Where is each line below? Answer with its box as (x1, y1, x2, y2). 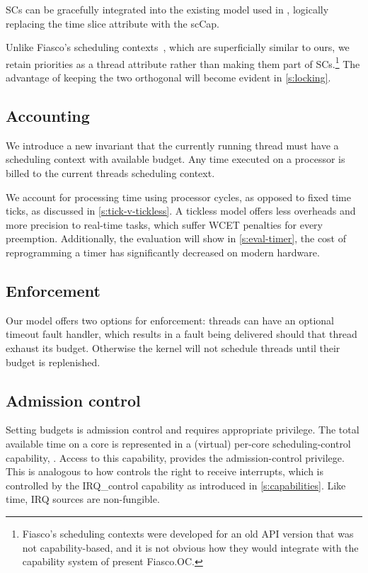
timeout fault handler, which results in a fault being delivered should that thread (6, 327, 357, 341)
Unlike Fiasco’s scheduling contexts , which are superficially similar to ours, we (6, 40, 350, 55)
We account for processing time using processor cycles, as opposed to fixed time (6, 189, 351, 204)
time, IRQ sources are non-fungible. (6, 492, 160, 506)
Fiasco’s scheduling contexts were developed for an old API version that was (22, 526, 354, 540)
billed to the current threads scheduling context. (6, 166, 215, 181)
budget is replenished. (6, 354, 100, 369)
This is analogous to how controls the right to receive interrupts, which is (6, 464, 324, 479)
